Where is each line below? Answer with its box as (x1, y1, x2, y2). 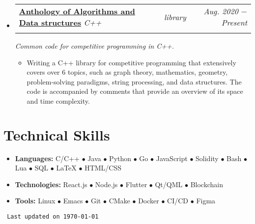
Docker (138, 196, 159, 206)
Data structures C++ (19, 17, 102, 28)
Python (109, 153, 132, 163)
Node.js (95, 179, 118, 189)
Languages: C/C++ (15, 153, 80, 163)
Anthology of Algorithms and (19, 5, 135, 17)
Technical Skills (3, 124, 110, 144)
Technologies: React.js (15, 179, 87, 189)
